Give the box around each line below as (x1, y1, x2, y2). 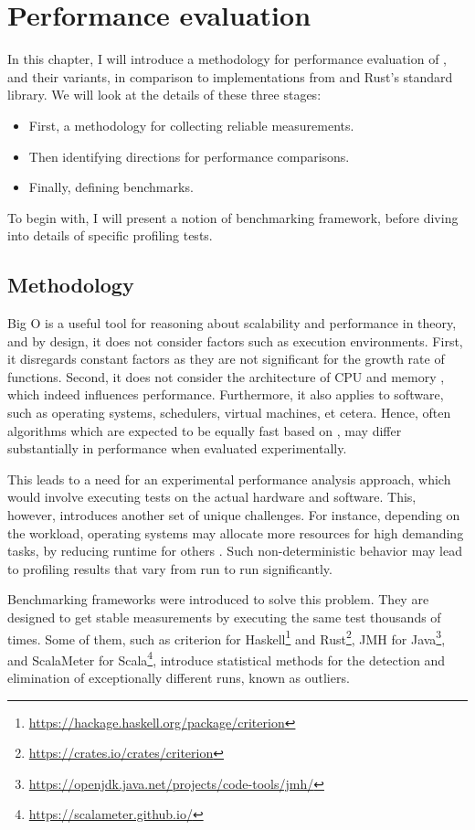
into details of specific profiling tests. (7, 226, 213, 245)
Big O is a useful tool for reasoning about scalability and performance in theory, (7, 314, 457, 333)
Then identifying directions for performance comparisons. (28, 146, 350, 165)
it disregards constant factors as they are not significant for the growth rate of (7, 349, 445, 368)
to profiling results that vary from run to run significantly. (7, 559, 332, 578)
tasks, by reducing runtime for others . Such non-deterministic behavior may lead (7, 541, 462, 560)
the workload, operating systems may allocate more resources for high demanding (7, 523, 464, 542)
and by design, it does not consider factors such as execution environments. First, (7, 331, 463, 350)
